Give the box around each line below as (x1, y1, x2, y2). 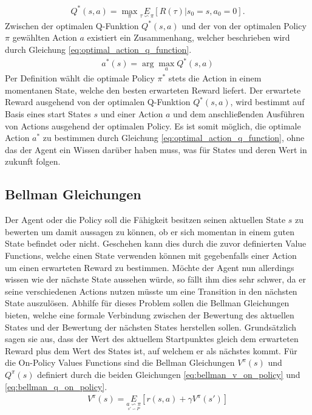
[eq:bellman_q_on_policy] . (5, 380, 107, 393)
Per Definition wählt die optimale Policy (5, 72, 155, 84)
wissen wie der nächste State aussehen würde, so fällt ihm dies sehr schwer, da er (5, 273, 306, 286)
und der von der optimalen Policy (181, 19, 307, 32)
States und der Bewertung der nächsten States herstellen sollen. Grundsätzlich (5, 320, 297, 333)
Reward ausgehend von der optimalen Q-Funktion (5, 95, 191, 108)
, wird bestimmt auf (230, 95, 305, 108)
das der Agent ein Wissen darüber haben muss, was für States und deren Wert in (5, 143, 307, 156)
